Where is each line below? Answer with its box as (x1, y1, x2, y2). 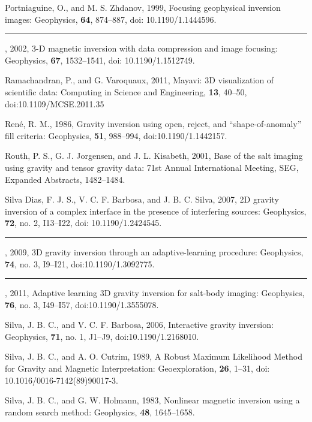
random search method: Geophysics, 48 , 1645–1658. (5, 405, 195, 418)
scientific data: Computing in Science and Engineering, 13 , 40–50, (5, 85, 247, 98)
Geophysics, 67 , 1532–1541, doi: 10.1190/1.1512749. (5, 53, 195, 66)
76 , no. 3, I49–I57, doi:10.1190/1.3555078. (5, 298, 159, 311)
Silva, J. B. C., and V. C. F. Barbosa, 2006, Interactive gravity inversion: (5, 318, 274, 331)
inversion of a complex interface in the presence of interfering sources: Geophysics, (5, 204, 307, 217)
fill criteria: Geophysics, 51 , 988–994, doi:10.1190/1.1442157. (5, 129, 227, 141)
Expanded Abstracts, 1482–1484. (5, 173, 125, 185)
